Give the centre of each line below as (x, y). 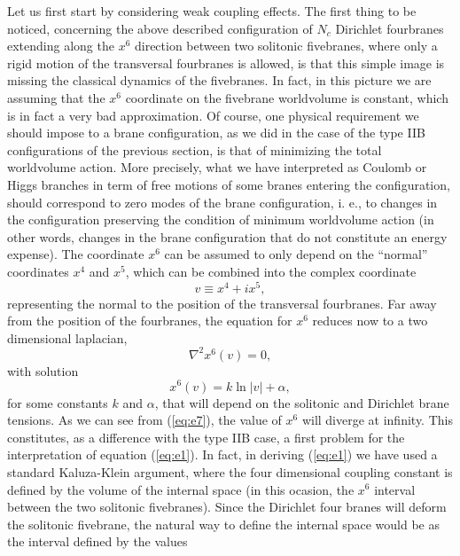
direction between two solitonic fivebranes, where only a (286, 46)
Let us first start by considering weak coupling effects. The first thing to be (212, 11)
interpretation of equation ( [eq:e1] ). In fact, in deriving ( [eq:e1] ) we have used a (222, 454)
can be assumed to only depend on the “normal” (296, 254)
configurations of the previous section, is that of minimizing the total (195, 149)
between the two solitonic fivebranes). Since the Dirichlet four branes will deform (227, 507)
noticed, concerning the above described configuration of (160, 28)
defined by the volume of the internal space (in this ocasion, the (181, 489)
